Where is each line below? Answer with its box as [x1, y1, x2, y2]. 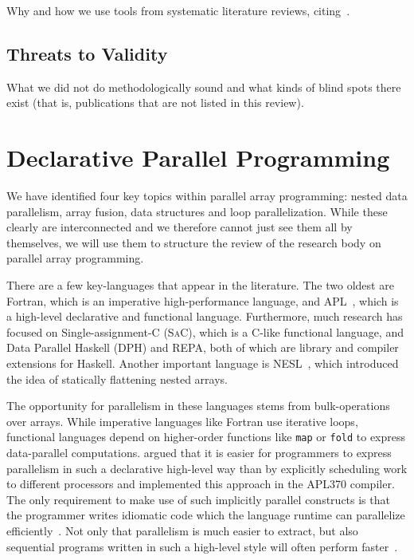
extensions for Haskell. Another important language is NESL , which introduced [6, 355, 399, 372]
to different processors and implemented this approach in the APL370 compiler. [6, 475, 395, 492]
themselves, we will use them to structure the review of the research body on [6, 234, 381, 250]
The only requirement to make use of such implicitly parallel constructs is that [6, 491, 390, 507]
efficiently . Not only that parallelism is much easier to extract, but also [6, 523, 358, 539]
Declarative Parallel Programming [6, 141, 390, 174]
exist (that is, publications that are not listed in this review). [6, 94, 304, 111]
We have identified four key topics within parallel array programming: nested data [6, 187, 408, 204]
